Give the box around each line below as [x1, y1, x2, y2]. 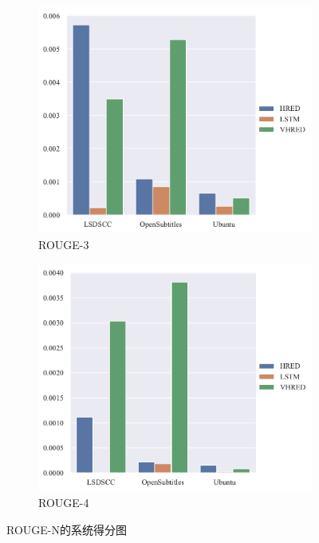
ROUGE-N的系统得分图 [6, 521, 127, 537]
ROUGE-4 [38, 493, 89, 510]
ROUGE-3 [38, 236, 89, 252]
